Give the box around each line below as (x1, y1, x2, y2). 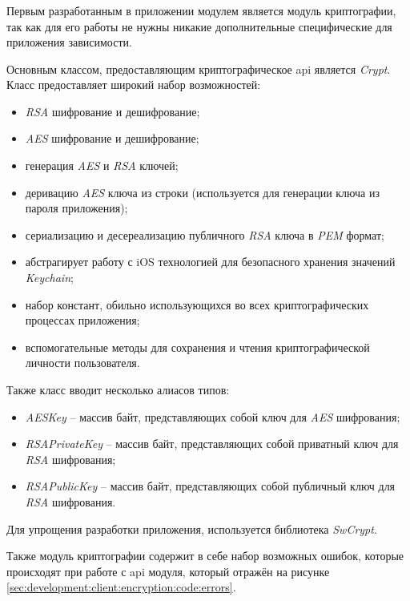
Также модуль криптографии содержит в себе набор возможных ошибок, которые (6, 547, 404, 564)
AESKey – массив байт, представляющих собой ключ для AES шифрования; (25, 408, 400, 425)
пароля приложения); (25, 200, 128, 216)
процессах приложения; (25, 312, 140, 329)
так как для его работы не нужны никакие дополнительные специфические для (6, 18, 392, 34)
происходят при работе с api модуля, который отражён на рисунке (6, 563, 330, 579)
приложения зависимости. (6, 34, 132, 50)
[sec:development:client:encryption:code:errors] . (6, 579, 236, 595)
